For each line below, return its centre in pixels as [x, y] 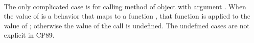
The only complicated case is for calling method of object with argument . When [125, 6]
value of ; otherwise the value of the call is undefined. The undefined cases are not [127, 25]
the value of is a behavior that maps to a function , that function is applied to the [127, 16]
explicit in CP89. [29, 35]
